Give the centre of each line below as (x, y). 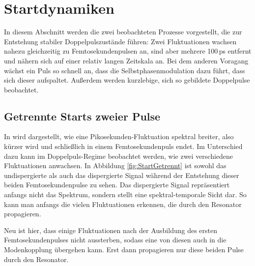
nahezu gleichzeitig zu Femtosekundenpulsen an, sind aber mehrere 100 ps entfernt (128, 51)
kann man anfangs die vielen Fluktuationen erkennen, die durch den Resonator (123, 204)
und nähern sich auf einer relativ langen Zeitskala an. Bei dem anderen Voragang (126, 60)
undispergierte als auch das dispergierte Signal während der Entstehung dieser (122, 175)
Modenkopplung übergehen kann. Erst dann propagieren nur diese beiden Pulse (124, 250)
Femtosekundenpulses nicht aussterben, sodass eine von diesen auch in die (115, 240)
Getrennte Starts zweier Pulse (82, 116)
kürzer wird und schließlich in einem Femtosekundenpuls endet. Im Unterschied (123, 146)
